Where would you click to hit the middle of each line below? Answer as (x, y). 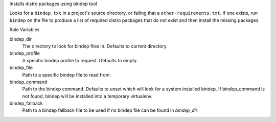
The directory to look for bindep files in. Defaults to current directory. (95, 46)
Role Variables (25, 30)
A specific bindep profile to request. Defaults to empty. (80, 60)
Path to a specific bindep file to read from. (67, 75)
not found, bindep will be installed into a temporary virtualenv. (87, 96)
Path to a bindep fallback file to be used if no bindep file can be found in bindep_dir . (110, 110)
